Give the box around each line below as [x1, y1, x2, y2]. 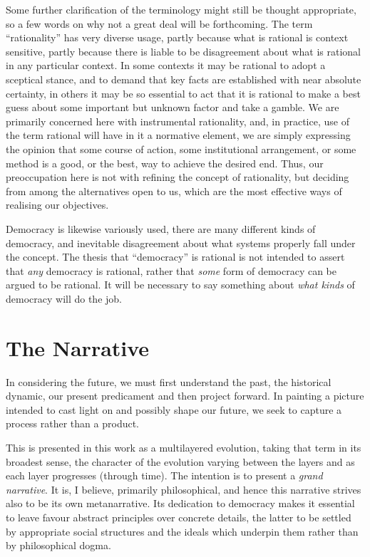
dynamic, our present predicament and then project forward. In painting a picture [6, 388, 364, 403]
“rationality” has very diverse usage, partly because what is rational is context [6, 30, 349, 45]
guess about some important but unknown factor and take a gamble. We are [6, 100, 339, 115]
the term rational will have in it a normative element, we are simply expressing [6, 127, 351, 142]
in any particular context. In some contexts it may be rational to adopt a [6, 58, 326, 73]
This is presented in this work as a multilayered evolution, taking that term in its [6, 439, 361, 454]
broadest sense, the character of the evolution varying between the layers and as [6, 454, 355, 469]
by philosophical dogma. [6, 538, 111, 553]
